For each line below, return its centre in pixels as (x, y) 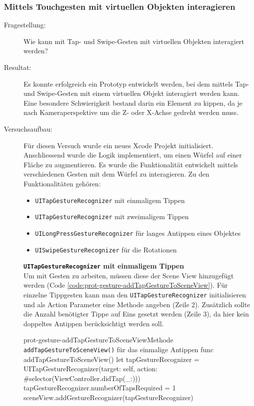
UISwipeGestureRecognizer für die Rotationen (106, 249)
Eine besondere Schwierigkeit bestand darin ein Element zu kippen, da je (133, 102)
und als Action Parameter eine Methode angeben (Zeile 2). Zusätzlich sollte (137, 304)
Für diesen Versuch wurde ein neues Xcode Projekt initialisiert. (118, 145)
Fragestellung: (25, 25)
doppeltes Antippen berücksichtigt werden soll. (94, 323)
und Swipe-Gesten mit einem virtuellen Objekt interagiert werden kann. (132, 93)
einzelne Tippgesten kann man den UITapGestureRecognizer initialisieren (135, 294)
